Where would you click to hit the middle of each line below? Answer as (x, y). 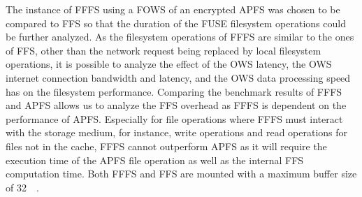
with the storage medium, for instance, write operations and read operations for (177, 132)
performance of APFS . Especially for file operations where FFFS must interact (174, 118)
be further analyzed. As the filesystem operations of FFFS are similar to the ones (180, 37)
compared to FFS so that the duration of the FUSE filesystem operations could (176, 23)
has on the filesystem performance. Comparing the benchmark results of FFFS (174, 91)
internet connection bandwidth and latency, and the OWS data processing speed (178, 77)
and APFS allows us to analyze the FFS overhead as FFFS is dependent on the (176, 105)
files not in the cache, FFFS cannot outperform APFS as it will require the (166, 146)
